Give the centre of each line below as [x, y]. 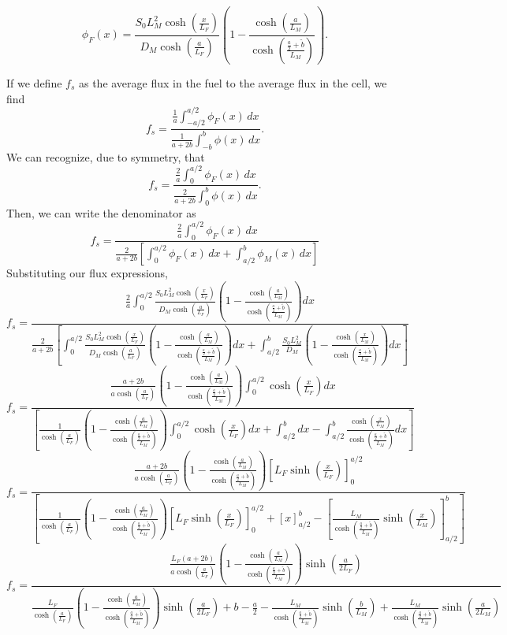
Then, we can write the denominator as [101, 212]
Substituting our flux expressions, [87, 273]
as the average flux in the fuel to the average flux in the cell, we [233, 82]
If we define [34, 82]
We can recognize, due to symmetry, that [106, 156]
